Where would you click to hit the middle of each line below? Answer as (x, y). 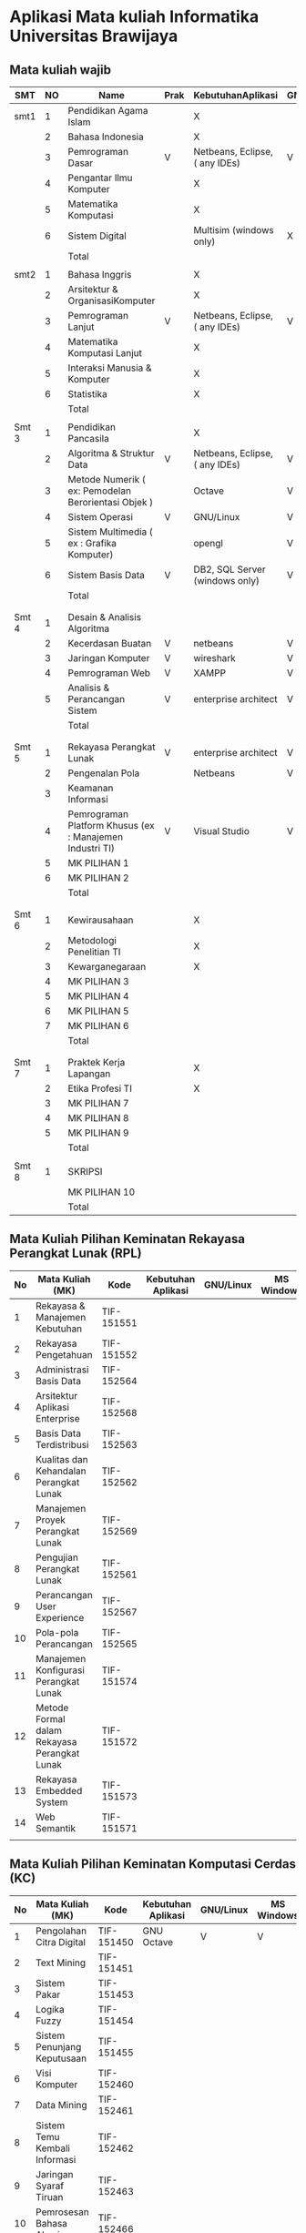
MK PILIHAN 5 (98, 1011)
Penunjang (59, 2046)
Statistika (87, 394)
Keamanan (91, 788)
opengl (208, 543)
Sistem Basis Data (107, 575)
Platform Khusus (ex (111, 826)
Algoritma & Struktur (111, 453)
